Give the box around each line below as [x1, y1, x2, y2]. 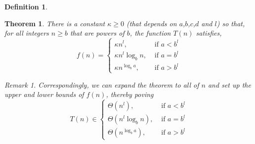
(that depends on [127, 18, 177, 28]
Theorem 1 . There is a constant [4, 18, 105, 28]
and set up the [208, 79, 251, 90]
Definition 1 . [4, 1, 48, 11]
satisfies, [196, 28, 222, 38]
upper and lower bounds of [4, 89, 84, 99]
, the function [129, 28, 171, 38]
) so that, [216, 18, 245, 28]
